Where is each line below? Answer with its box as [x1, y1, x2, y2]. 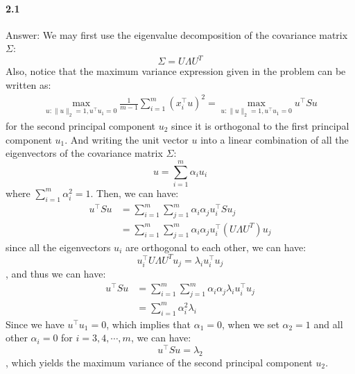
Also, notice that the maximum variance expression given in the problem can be [6, 64, 346, 78]
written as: [6, 78, 51, 92]
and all [313, 316, 343, 331]
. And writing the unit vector [64, 132, 189, 146]
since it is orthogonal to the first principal [171, 118, 349, 133]
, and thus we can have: [6, 266, 106, 281]
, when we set [221, 316, 279, 331]
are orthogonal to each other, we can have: [125, 239, 306, 254]
